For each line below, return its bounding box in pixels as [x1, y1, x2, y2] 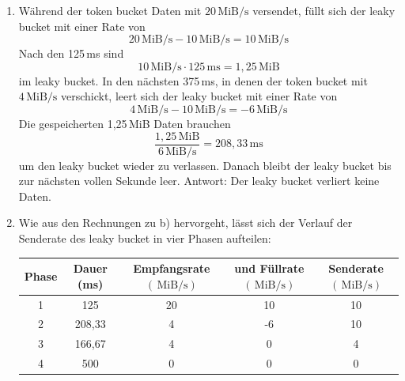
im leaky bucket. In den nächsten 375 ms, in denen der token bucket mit [18, 72, 368, 89]
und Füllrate [234, 260, 305, 277]
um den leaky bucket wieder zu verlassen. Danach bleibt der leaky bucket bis [18, 157, 392, 173]
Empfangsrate [133, 260, 210, 277]
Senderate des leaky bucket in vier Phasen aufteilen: [18, 230, 271, 246]
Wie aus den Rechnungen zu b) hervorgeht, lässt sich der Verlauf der [18, 214, 353, 231]
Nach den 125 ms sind [18, 45, 124, 62]
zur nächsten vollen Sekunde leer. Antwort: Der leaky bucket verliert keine [18, 172, 380, 189]
